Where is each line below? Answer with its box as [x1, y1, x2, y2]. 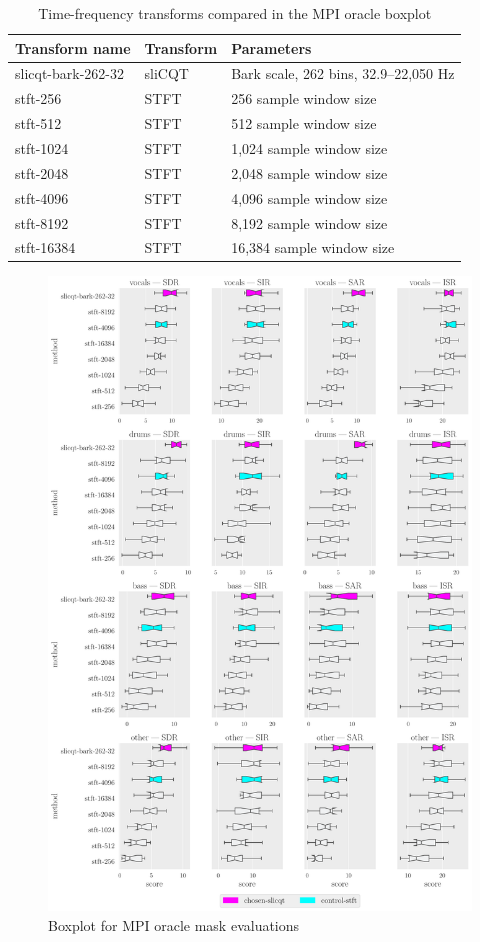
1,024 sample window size [231, 137, 388, 158]
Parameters [231, 37, 312, 58]
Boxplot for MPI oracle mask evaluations [48, 914, 300, 935]
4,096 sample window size [231, 187, 388, 208]
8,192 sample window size [231, 212, 388, 233]
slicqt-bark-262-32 [15, 63, 125, 84]
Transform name [15, 37, 131, 58]
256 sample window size [231, 88, 377, 109]
